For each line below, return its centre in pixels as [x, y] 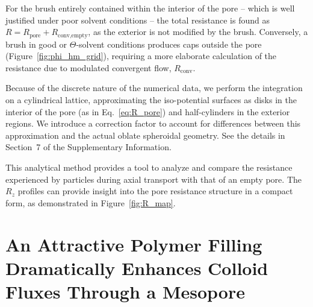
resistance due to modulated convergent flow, [88, 67]
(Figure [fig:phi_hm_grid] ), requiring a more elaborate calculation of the [141, 56]
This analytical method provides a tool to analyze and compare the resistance [149, 167]
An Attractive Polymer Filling [134, 244]
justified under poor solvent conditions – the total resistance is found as [138, 20]
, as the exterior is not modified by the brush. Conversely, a [198, 32]
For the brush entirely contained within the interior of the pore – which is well [150, 8]
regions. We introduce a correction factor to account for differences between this [153, 123]
